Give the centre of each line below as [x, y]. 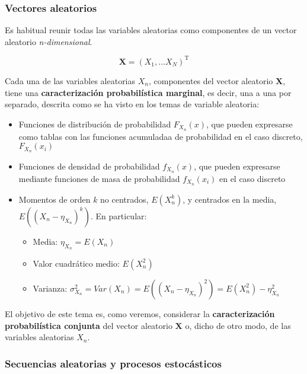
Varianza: [50, 288]
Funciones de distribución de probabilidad [95, 124]
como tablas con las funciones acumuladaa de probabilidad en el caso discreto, [161, 136]
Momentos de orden [55, 199]
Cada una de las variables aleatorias [70, 80]
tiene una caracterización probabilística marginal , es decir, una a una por [148, 92]
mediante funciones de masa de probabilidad [99, 178]
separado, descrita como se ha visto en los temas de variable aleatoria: [132, 104]
